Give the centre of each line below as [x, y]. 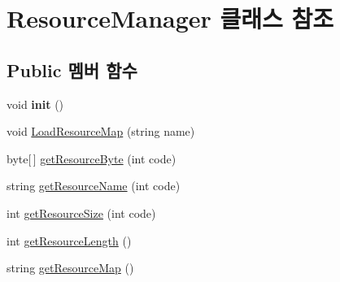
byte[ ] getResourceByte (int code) [92, 158]
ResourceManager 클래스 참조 [170, 18]
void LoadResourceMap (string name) [101, 131]
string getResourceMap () [70, 268]
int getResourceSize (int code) [81, 213]
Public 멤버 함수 [72, 69]
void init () [35, 104]
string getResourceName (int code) [94, 186]
